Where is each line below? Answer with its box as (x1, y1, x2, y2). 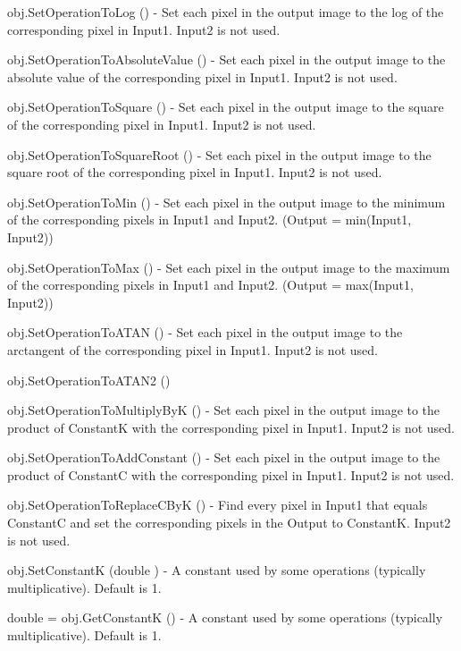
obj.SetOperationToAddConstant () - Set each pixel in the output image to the (7, 448, 440, 467)
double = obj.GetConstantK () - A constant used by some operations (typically (7, 608, 443, 627)
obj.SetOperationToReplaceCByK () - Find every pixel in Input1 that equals (7, 495, 428, 514)
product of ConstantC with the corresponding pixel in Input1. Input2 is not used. (7, 465, 455, 484)
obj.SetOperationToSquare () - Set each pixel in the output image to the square (7, 97, 444, 116)
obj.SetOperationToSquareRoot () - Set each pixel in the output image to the (7, 145, 432, 164)
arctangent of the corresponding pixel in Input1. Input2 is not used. (7, 340, 378, 359)
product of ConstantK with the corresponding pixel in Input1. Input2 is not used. (7, 418, 456, 436)
